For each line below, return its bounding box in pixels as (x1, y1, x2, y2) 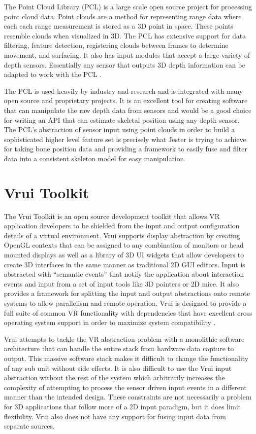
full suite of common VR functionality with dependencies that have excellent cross (4, 307, 252, 318)
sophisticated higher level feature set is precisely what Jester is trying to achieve (4, 134, 246, 144)
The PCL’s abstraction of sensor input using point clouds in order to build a (4, 124, 235, 135)
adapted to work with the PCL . (4, 69, 102, 79)
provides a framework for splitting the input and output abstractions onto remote (4, 288, 250, 298)
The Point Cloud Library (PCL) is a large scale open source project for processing (4, 1, 252, 11)
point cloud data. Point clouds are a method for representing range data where (4, 11, 242, 21)
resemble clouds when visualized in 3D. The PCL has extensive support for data (4, 30, 246, 40)
